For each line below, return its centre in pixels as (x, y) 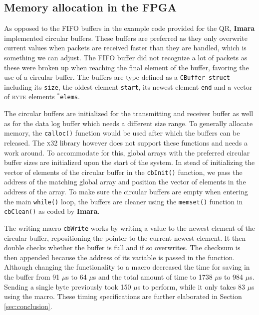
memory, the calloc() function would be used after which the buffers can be (122, 133)
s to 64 (76, 276)
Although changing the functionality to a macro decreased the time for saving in (127, 267)
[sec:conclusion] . (28, 306)
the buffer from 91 (32, 276)
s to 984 (231, 276)
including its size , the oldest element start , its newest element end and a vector (128, 86)
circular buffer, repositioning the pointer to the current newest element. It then (125, 237)
